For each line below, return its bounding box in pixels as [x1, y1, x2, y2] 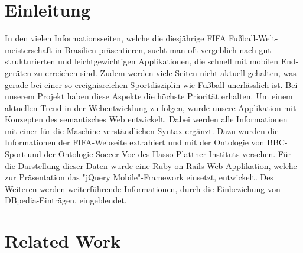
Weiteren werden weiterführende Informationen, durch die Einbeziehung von [5, 182, 281, 194]
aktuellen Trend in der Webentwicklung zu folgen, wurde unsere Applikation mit [5, 101, 297, 113]
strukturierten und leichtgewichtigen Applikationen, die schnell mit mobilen [5, 55, 279, 67]
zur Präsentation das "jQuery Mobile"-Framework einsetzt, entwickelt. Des [5, 171, 273, 183]
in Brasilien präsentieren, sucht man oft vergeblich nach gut [54, 43, 271, 56]
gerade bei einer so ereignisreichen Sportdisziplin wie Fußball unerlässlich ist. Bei [5, 78, 298, 90]
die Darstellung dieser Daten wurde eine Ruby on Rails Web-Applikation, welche [5, 159, 297, 171]
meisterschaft [5, 43, 53, 56]
